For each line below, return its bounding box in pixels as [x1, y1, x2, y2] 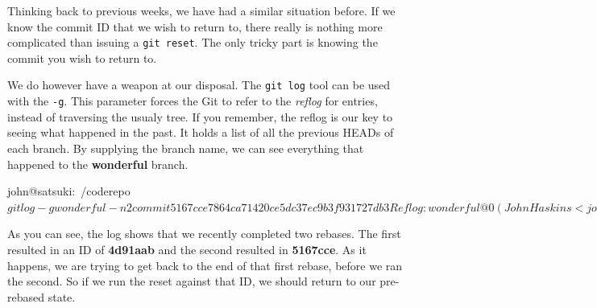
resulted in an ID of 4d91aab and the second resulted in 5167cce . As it [7, 240, 367, 257]
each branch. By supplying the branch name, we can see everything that [7, 139, 364, 156]
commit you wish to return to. [7, 49, 157, 66]
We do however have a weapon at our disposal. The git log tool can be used [7, 76, 391, 93]
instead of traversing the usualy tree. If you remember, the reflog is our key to [7, 108, 393, 125]
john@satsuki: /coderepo [7, 183, 131, 199]
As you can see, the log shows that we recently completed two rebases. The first [7, 225, 401, 242]
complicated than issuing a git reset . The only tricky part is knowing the [7, 34, 378, 51]
